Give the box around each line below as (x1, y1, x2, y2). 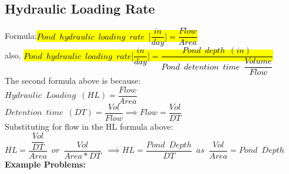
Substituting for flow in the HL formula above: (5, 120, 173, 132)
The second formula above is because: (5, 74, 141, 87)
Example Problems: (5, 157, 86, 170)
